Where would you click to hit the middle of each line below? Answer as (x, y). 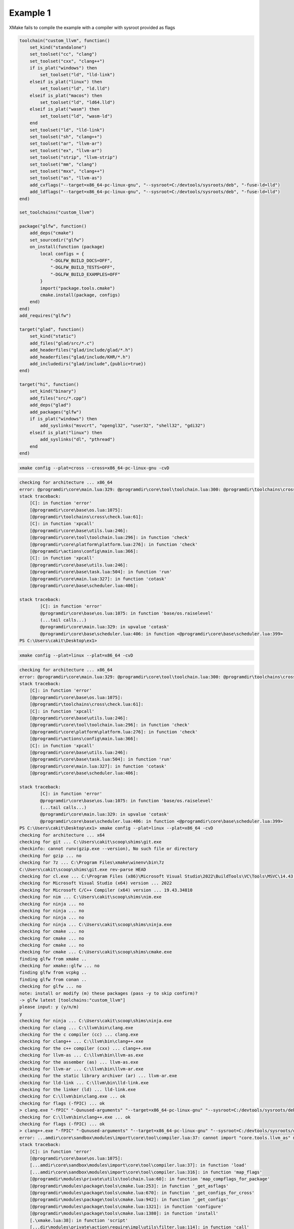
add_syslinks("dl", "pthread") (77, 439)
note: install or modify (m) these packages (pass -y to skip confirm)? (109, 993)
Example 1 (30, 13)
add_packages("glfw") (56, 412)
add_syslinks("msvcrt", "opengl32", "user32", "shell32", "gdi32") (123, 426)
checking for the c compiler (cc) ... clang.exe (79, 1034)
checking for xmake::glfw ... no (60, 966)
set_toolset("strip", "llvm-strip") (73, 158)
